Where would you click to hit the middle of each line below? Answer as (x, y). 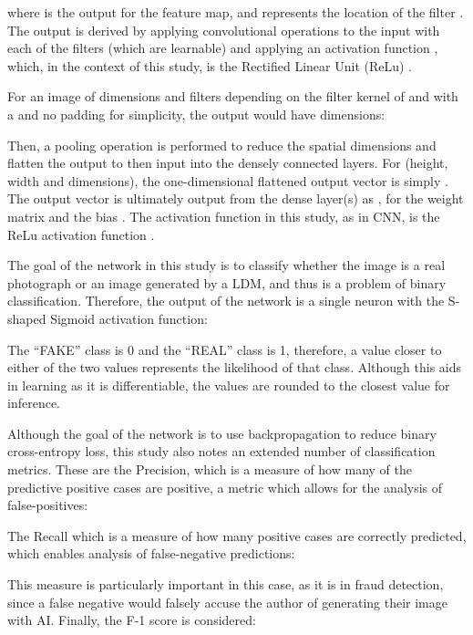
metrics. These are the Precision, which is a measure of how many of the (210, 469)
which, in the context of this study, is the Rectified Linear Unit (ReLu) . (210, 65)
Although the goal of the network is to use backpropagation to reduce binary (222, 433)
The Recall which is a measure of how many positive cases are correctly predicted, (237, 535)
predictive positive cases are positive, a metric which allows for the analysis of (225, 487)
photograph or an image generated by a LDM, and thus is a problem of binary (227, 282)
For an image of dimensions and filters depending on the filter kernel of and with (233, 96)
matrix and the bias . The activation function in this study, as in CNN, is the (224, 216)
